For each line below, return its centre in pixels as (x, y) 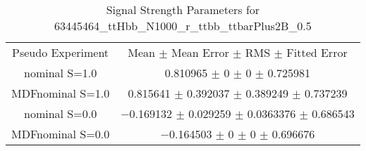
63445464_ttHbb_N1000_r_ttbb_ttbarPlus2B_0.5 (183, 26)
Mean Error (200, 52)
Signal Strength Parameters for (183, 9)
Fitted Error (317, 52)
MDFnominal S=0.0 (61, 134)
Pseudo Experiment (61, 52)
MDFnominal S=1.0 (61, 93)
